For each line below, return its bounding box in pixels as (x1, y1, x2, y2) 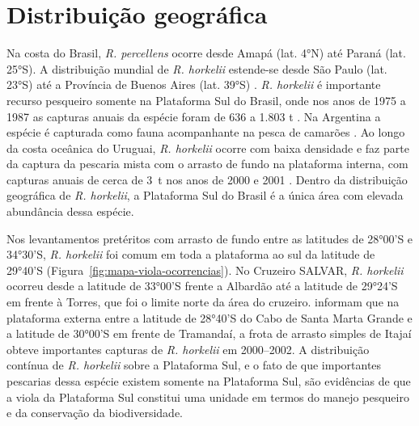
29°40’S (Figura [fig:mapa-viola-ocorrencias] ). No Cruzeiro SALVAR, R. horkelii (6, 261, 404, 278)
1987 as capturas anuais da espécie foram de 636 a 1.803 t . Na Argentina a (6, 108, 381, 124)
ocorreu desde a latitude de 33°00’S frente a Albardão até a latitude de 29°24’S (6, 277, 398, 294)
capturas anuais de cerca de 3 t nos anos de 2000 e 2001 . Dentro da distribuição (6, 171, 408, 188)
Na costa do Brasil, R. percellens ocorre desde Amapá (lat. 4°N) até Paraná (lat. (6, 44, 406, 61)
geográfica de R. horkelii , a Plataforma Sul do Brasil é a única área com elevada (6, 187, 404, 204)
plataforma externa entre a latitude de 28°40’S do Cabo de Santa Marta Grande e (6, 309, 413, 326)
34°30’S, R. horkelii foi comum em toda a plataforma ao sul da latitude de (6, 246, 375, 263)
